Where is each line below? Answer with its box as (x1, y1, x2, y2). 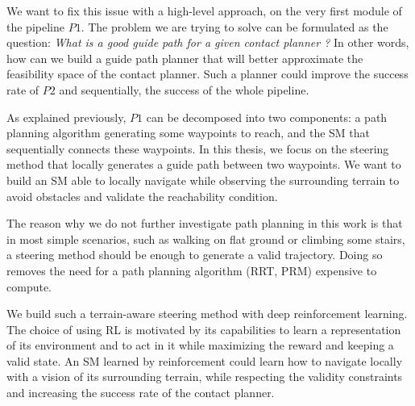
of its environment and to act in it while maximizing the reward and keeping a (6, 337, 394, 354)
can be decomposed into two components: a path (146, 108, 388, 125)
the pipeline (6, 18, 64, 35)
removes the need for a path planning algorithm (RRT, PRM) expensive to (6, 262, 377, 278)
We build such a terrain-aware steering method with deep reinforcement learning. (6, 305, 408, 322)
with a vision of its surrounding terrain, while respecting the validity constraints (6, 368, 403, 385)
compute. (6, 278, 52, 295)
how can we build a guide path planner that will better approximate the (6, 49, 363, 66)
